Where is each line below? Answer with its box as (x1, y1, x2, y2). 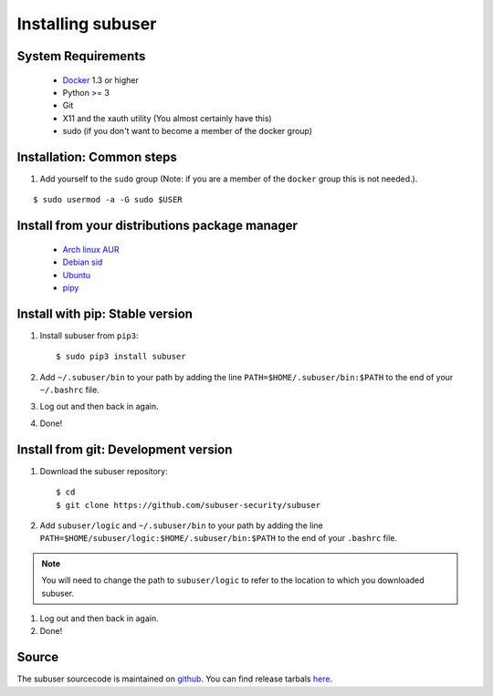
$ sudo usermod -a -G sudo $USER (33, 194, 183, 205)
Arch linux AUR (62, 244, 120, 255)
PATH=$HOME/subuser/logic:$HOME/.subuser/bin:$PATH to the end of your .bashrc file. (39, 533, 397, 544)
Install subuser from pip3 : (39, 329, 139, 341)
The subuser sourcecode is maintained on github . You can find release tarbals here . (16, 673, 333, 684)
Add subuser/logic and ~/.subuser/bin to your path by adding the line (39, 520, 323, 531)
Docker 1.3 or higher (62, 74, 139, 86)
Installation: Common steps (16, 149, 178, 164)
